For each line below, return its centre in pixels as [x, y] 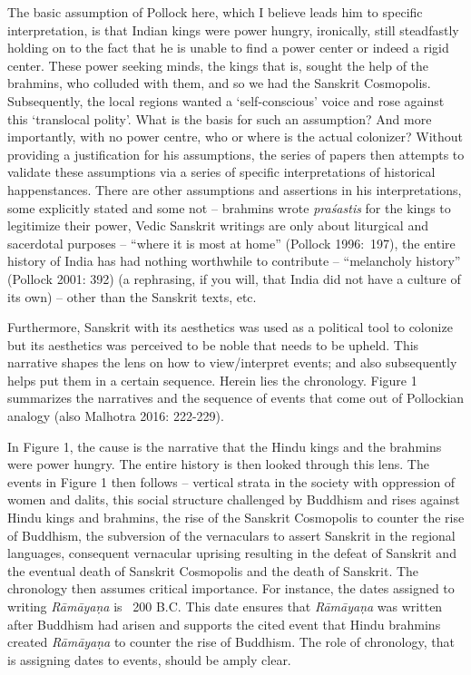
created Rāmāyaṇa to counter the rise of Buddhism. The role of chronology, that [231, 642]
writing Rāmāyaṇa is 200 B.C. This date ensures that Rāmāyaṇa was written [225, 606]
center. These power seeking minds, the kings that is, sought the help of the [218, 65]
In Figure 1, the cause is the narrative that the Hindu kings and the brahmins [225, 446]
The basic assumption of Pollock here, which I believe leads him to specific [215, 12]
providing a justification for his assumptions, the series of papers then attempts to [236, 154]
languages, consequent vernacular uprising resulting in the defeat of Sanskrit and [232, 553]
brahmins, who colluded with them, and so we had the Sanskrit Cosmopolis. [219, 83]
